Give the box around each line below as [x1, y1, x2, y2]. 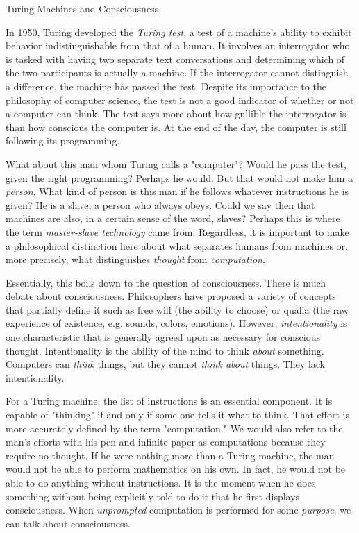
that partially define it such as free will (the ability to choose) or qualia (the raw [6, 302, 349, 316]
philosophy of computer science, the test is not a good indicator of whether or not [6, 92, 354, 107]
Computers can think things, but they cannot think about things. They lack [6, 357, 326, 371]
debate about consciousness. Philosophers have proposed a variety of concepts [6, 289, 336, 303]
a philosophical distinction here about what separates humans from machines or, [6, 238, 348, 253]
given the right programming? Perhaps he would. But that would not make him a [6, 170, 353, 185]
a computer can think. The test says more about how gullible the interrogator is [6, 106, 347, 121]
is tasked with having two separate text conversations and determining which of [6, 51, 345, 66]
